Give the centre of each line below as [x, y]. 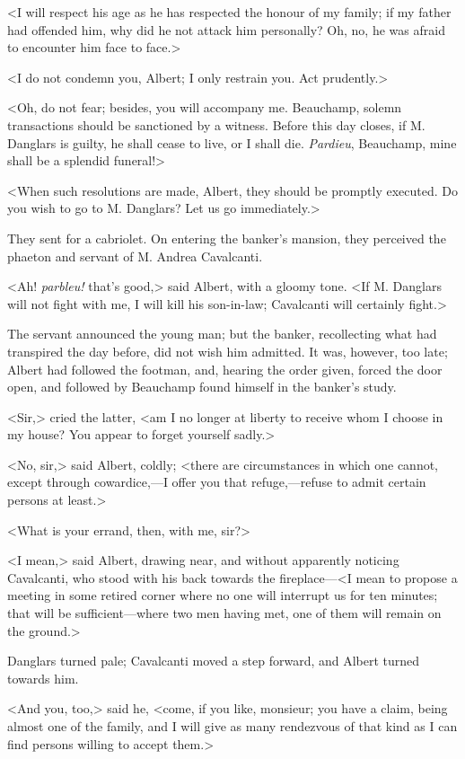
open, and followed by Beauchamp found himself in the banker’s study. [202, 387]
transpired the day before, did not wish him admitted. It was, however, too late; [228, 351]
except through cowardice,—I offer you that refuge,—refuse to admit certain [217, 482]
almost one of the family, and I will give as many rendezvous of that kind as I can [232, 726]
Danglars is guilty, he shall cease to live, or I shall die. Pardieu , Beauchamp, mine [232, 142]
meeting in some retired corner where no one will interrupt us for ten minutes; [223, 595]
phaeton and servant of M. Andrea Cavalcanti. [135, 256]
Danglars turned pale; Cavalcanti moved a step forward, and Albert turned [214, 661]
